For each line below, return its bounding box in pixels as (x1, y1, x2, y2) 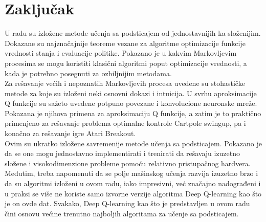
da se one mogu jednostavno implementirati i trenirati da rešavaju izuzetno (5, 148, 240, 159)
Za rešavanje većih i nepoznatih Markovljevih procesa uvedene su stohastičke (5, 78, 245, 88)
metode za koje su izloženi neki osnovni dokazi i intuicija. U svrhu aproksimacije (5, 87, 257, 98)
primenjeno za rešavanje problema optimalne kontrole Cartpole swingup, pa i (5, 118, 246, 128)
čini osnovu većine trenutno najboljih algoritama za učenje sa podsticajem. (5, 208, 239, 218)
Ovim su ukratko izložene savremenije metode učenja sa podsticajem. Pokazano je (5, 138, 262, 148)
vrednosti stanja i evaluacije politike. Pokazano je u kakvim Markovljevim (5, 48, 237, 58)
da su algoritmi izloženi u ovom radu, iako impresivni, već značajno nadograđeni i (5, 178, 261, 189)
